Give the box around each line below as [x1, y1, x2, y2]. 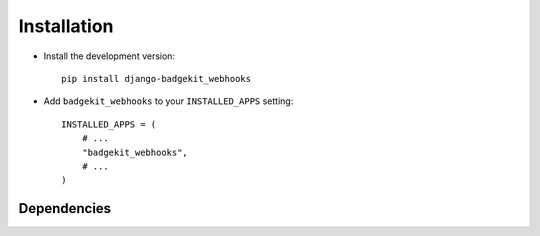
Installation [18, 15, 114, 37]
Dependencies [18, 200, 112, 217]
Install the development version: [43, 50, 175, 62]
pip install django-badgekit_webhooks [61, 73, 252, 84]
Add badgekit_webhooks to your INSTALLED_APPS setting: [43, 95, 294, 107]
